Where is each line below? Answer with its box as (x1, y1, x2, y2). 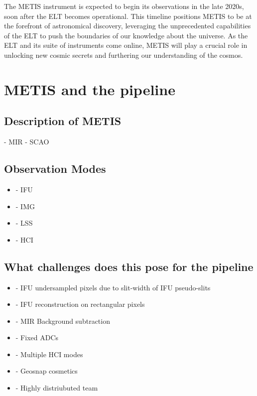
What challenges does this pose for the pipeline (4, 259, 254, 274)
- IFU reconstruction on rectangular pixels (15, 299, 145, 309)
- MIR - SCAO (4, 136, 49, 147)
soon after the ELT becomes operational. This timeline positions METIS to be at (4, 10, 252, 21)
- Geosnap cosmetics (15, 366, 78, 376)
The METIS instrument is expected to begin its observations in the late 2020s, (4, 1, 244, 11)
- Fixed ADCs (15, 332, 59, 343)
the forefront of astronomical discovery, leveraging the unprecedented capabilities (4, 20, 251, 31)
